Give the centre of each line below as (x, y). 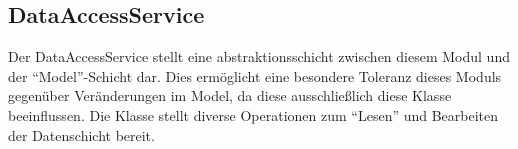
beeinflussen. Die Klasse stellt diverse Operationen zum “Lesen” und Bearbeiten (253, 114)
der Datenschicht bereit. (81, 134)
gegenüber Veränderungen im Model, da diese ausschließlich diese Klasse (230, 95)
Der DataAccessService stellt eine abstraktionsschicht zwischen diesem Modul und (259, 56)
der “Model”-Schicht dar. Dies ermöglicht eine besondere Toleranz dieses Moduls (255, 75)
